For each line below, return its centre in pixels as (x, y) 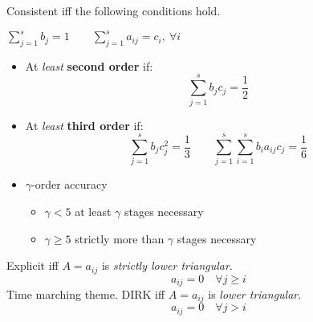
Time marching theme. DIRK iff (86, 294)
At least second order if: (89, 65)
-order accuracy (69, 184)
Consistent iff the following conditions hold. (114, 10)
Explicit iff (33, 265)
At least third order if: (84, 125)
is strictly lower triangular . (167, 265)
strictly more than (120, 238)
